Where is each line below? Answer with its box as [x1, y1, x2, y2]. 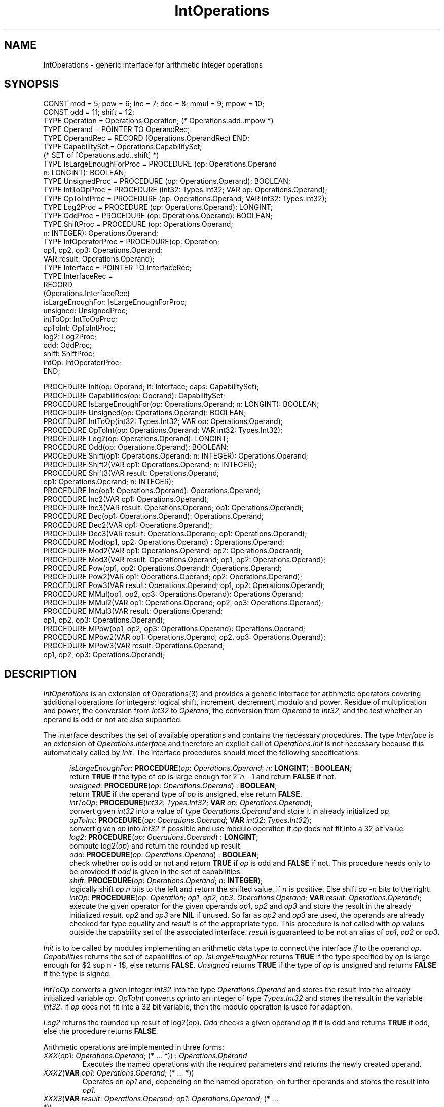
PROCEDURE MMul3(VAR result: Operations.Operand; [43, 607, 223, 616]
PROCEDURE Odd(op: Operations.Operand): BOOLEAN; [43, 443, 229, 452]
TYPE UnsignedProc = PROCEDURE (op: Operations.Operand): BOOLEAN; [43, 177, 290, 186]
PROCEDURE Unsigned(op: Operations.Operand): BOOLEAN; [43, 408, 246, 417]
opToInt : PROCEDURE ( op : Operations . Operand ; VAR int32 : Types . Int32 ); [69, 816, 312, 825]
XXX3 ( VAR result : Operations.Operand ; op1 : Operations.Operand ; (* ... [43, 1094, 278, 1103]
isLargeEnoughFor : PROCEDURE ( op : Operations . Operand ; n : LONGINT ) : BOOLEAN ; [69, 764, 352, 773]
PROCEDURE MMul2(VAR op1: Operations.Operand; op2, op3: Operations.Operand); [43, 598, 324, 607]
